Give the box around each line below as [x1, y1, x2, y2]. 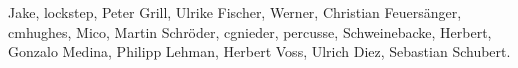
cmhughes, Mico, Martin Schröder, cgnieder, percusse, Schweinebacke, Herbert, [8, 21, 492, 42]
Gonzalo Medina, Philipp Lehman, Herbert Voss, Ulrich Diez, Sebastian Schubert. [8, 41, 511, 62]
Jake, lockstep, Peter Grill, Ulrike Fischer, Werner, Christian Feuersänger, [8, 2, 462, 22]
